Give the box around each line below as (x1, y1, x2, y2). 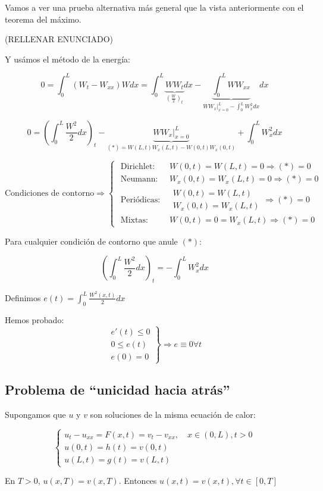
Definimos (5, 291, 41, 304)
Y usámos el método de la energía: (5, 52, 130, 65)
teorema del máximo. (5, 12, 81, 25)
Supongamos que (5, 408, 66, 421)
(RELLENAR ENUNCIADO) (5, 33, 114, 45)
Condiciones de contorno (5, 189, 95, 198)
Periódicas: (120, 195, 161, 204)
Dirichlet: (120, 162, 155, 171)
